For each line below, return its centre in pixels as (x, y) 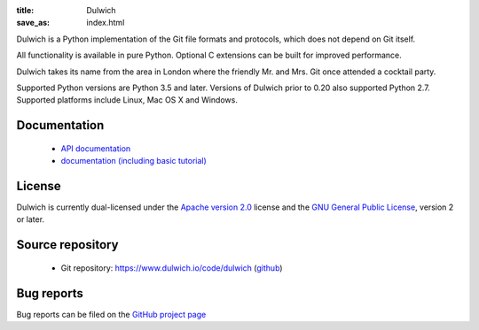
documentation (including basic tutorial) (134, 161)
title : (25, 10)
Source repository (67, 245)
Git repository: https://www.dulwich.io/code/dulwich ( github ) (172, 268)
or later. (30, 219)
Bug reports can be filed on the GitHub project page (111, 314)
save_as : (33, 23)
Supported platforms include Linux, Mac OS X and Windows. (127, 100)
